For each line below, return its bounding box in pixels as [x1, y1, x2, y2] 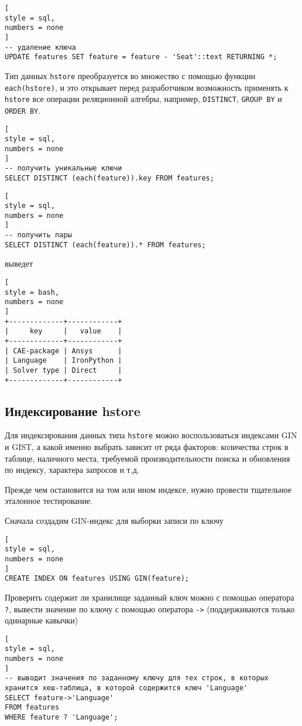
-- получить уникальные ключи [5, 164, 122, 173]
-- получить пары [5, 231, 72, 240]
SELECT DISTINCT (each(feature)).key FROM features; [5, 173, 214, 182]
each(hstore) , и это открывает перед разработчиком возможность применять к [5, 81, 289, 93]
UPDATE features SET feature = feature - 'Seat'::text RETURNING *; [5, 53, 277, 62]
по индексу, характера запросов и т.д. [5, 463, 139, 476]
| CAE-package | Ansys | [5, 346, 122, 355]
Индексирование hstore [5, 401, 140, 420]
